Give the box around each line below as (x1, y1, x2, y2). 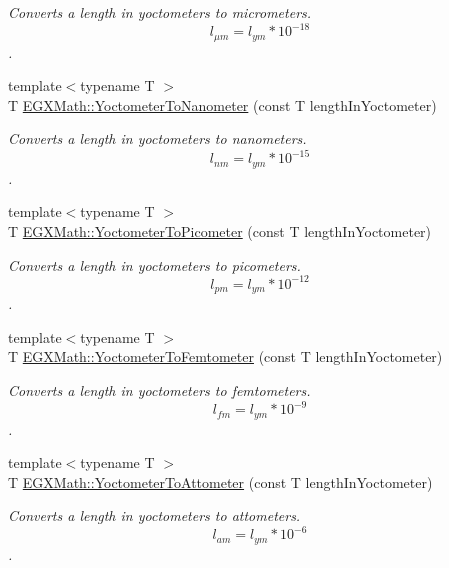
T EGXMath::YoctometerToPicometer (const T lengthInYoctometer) (8, 221, 432, 242)
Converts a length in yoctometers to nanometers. (8, 128, 307, 149)
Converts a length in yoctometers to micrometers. (8, 2, 312, 22)
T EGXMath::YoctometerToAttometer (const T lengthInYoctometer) (8, 471, 433, 492)
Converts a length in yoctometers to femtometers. (8, 379, 311, 400)
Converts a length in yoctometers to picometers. (8, 254, 301, 275)
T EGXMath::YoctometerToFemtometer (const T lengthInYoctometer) (8, 346, 443, 367)
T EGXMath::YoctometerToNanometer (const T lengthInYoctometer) (8, 94, 437, 115)
